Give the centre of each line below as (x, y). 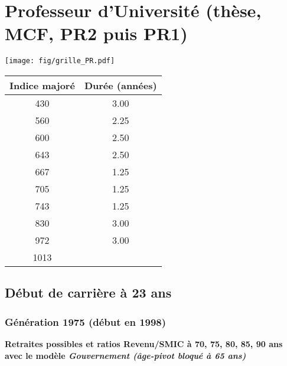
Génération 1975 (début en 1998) (86, 321)
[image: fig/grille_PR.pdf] (60, 61)
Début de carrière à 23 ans (88, 293)
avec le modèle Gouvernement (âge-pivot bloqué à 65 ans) (125, 355)
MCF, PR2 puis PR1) (96, 33)
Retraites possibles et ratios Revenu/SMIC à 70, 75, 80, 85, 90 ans (144, 343)
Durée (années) (120, 85)
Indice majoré (42, 85)
